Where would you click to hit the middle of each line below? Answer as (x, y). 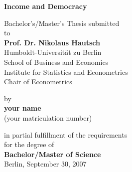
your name (23, 108)
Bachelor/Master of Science (53, 154)
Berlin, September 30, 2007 (45, 164)
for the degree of (29, 144)
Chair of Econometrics (38, 82)
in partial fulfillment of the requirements (66, 134)
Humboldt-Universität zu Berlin (53, 52)
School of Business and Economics (56, 62)
